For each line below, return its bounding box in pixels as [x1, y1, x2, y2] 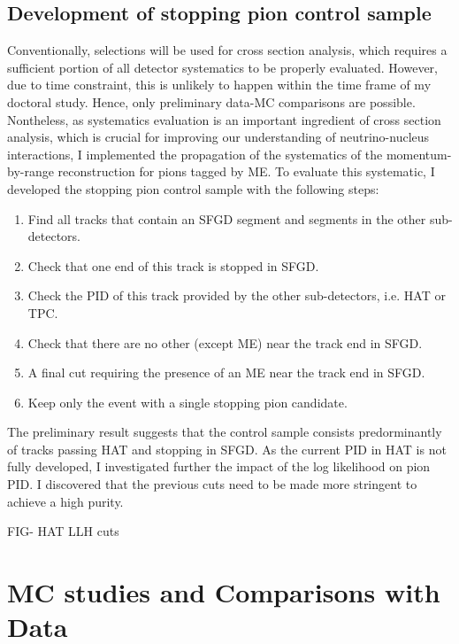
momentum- [386, 144, 452, 163]
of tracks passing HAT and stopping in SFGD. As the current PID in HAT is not [7, 439, 447, 458]
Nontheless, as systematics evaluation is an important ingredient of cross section [7, 110, 441, 128]
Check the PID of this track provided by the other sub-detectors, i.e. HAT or [27, 286, 446, 305]
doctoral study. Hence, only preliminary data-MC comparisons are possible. [7, 92, 416, 111]
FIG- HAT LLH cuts [7, 522, 119, 540]
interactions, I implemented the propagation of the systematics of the [7, 144, 383, 163]
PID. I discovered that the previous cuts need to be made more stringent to [7, 475, 417, 493]
